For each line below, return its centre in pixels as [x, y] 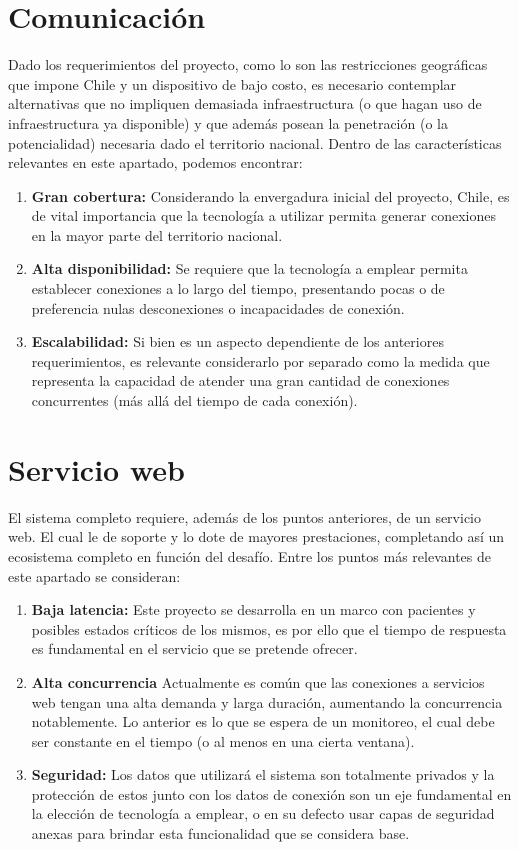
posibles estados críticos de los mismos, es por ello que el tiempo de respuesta [269, 628]
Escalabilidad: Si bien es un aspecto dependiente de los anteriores [237, 341]
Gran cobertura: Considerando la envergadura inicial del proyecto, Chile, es [270, 195]
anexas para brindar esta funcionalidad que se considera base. [220, 833]
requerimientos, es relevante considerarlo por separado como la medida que [260, 360]
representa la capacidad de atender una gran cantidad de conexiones [240, 380]
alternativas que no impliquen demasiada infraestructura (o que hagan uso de [245, 103]
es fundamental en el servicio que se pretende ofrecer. [194, 648]
